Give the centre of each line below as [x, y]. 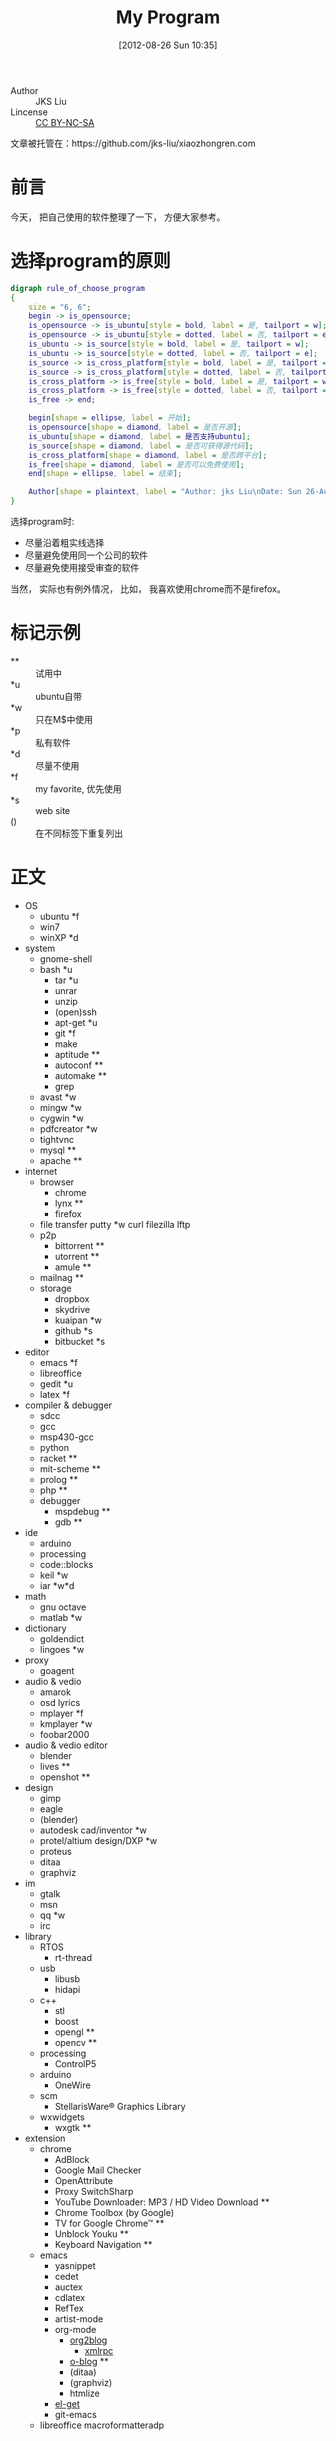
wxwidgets [62, 2117]
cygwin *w [62, 1118]
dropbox [72, 1298]
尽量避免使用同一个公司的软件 [86, 555]
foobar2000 [64, 1734]
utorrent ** [77, 1256]
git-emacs [75, 2414]
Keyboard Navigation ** [103, 2244]
